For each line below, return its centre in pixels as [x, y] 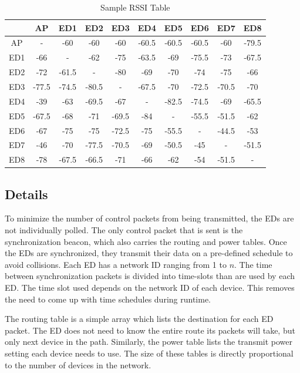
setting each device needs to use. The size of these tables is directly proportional [149, 353]
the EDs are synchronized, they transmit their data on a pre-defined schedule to [149, 253]
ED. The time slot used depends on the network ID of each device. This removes [150, 288]
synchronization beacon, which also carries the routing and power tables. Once [146, 241]
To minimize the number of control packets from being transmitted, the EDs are [149, 218]
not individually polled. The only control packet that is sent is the [124, 230]
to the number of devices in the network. [78, 364]
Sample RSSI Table [135, 7]
